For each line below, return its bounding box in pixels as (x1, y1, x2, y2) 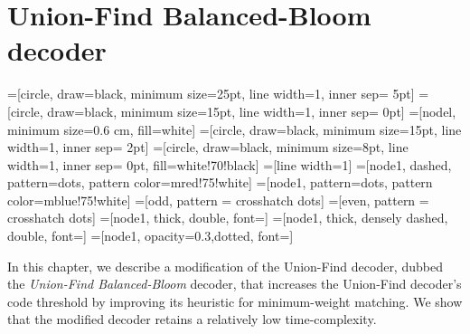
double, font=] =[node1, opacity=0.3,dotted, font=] (7, 226, 294, 245)
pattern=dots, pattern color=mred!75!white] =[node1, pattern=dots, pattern (7, 173, 433, 192)
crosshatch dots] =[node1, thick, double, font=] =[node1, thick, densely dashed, (7, 208, 448, 227)
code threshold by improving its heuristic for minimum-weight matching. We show (7, 291, 463, 310)
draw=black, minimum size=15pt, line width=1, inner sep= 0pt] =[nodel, (47, 101, 456, 120)
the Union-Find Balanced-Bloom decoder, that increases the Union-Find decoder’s (7, 274, 462, 293)
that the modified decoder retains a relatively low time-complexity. (7, 310, 377, 329)
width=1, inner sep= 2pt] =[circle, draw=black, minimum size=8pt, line (7, 138, 409, 157)
